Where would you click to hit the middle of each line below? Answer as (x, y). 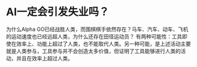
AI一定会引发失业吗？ (58, 12)
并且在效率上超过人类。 (45, 58)
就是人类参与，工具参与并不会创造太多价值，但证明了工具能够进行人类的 (93, 51)
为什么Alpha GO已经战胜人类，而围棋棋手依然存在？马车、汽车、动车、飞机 (97, 29)
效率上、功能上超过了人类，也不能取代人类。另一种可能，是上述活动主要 (103, 44)
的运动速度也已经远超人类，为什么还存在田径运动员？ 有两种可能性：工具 (94, 36)
